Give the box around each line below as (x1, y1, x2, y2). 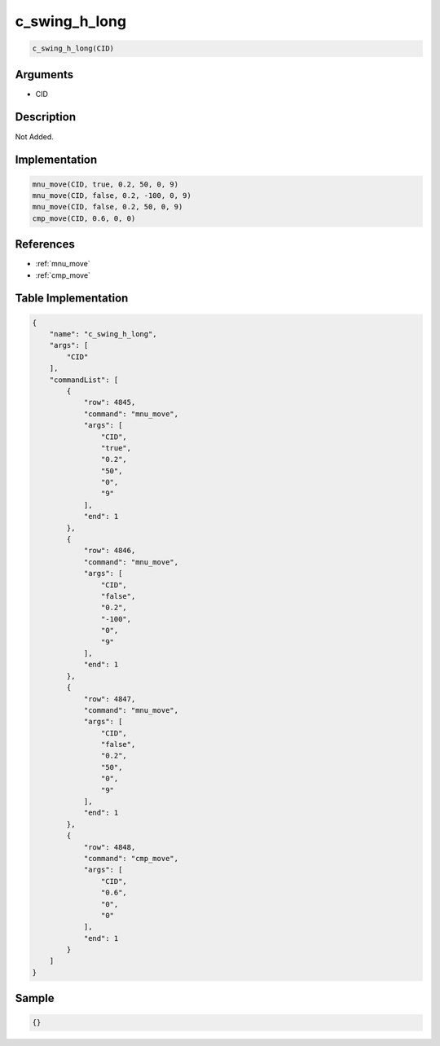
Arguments (15, 68, 74, 81)
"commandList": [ (49, 375, 119, 385)
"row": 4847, (83, 694, 136, 704)
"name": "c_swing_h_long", (49, 330, 158, 338)
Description (15, 110, 77, 124)
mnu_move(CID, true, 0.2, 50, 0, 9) (32, 179, 179, 189)
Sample (15, 991, 55, 1005)
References (15, 237, 75, 252)
